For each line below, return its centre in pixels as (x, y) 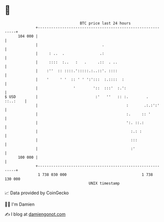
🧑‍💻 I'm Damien (20, 204)
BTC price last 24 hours (105, 23)
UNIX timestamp (104, 183)
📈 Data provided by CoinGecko (37, 193)
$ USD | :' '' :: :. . (77, 97)
